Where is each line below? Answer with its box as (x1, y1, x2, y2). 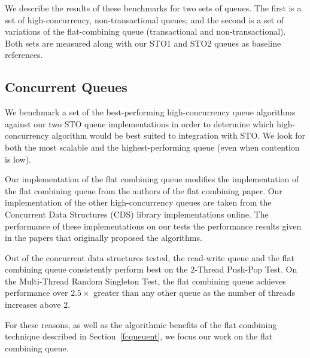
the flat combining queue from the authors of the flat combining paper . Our (5, 184, 282, 197)
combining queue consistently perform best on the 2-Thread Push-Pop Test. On (5, 263, 297, 276)
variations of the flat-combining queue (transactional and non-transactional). (5, 25, 286, 38)
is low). (5, 152, 32, 165)
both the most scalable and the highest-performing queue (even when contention (5, 140, 300, 153)
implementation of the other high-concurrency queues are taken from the (5, 196, 272, 209)
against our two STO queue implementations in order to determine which (5, 117, 274, 130)
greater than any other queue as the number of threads (93, 286, 296, 299)
